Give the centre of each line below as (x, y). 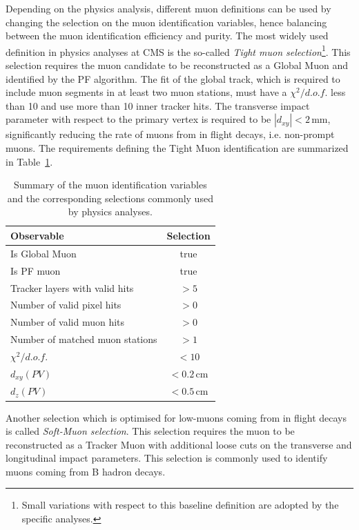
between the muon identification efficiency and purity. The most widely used (167, 36)
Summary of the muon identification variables (110, 185)
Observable (37, 235)
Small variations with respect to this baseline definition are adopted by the (180, 505)
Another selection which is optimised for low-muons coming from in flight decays (176, 417)
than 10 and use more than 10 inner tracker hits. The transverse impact (158, 105)
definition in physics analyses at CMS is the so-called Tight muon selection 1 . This (178, 50)
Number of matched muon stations (84, 339)
